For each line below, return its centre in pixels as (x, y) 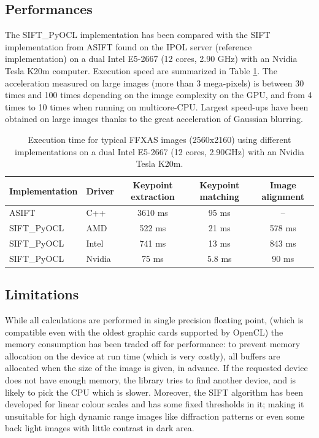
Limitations (42, 294)
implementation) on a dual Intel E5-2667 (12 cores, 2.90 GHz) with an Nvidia (151, 59)
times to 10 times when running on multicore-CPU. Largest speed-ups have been (157, 106)
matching (220, 197)
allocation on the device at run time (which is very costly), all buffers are (143, 355)
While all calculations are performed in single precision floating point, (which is (154, 320)
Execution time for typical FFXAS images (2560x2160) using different (159, 139)
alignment (283, 197)
